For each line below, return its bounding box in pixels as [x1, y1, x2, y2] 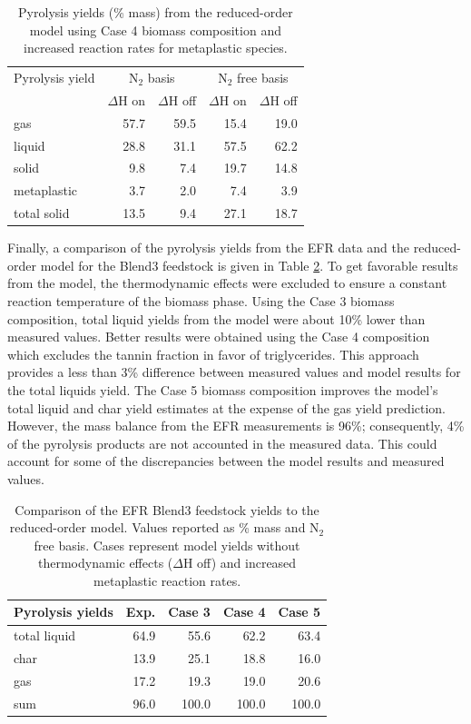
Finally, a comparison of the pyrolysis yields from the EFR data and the [7, 238, 410, 257]
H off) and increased [182, 553, 297, 572]
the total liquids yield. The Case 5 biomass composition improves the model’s [7, 380, 438, 399]
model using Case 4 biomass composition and [29, 20, 281, 39]
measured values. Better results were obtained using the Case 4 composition [7, 327, 430, 346]
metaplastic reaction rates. [93, 570, 241, 590]
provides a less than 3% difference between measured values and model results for [7, 362, 461, 382]
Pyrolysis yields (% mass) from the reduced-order [18, 3, 293, 21]
